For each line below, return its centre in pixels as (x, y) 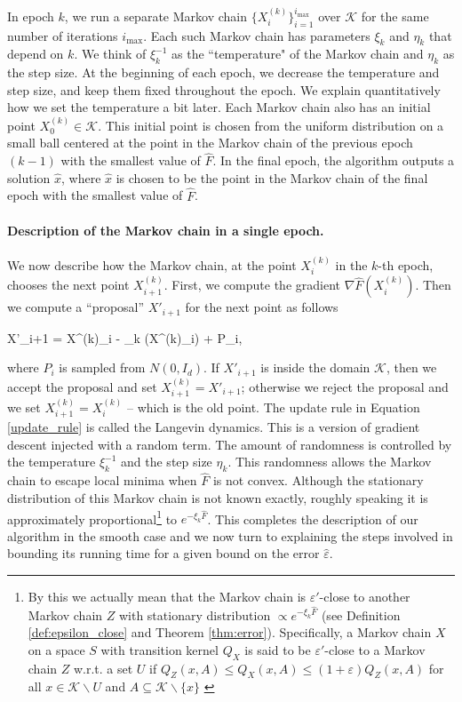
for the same (395, 16)
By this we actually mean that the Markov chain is (167, 597)
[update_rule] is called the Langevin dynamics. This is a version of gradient (214, 427)
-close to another (365, 597)
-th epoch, (406, 264)
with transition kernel (159, 649)
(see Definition (361, 614)
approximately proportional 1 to (92, 517)
